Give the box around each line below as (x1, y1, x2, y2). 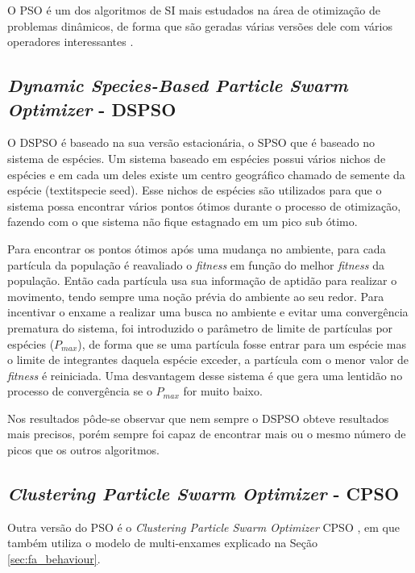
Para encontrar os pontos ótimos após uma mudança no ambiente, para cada (7, 240, 386, 257)
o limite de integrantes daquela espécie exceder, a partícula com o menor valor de (7, 351, 409, 368)
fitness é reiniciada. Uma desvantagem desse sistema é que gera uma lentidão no (7, 366, 403, 383)
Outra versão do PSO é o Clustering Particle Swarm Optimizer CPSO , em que (7, 518, 400, 535)
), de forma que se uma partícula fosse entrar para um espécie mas (77, 335, 406, 352)
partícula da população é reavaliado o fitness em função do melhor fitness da (7, 256, 384, 273)
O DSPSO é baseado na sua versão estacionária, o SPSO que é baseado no (7, 134, 376, 151)
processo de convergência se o (7, 383, 152, 399)
